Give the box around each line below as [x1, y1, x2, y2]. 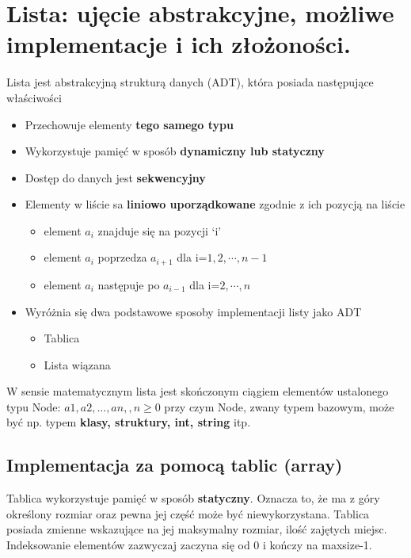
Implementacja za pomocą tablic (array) [6, 453, 343, 477]
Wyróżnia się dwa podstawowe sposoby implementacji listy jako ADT [25, 303, 362, 319]
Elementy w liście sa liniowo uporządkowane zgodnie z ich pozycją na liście [25, 196, 405, 212]
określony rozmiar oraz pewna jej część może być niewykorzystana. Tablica [6, 505, 370, 522]
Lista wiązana [44, 356, 111, 373]
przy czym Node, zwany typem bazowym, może [164, 398, 394, 415]
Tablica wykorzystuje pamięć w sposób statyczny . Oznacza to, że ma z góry [6, 490, 380, 506]
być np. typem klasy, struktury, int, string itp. [6, 414, 251, 430]
